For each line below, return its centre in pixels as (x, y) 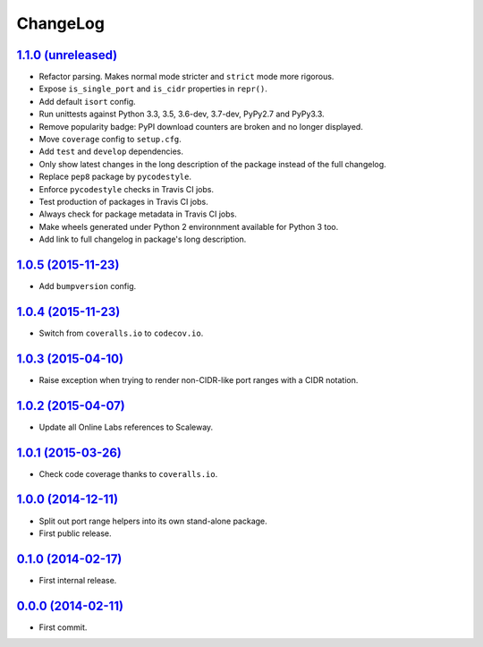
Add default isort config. (87, 101)
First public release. (75, 533)
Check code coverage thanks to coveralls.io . (128, 473)
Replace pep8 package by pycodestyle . (115, 177)
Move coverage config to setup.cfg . (110, 140)
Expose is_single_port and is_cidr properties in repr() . (153, 89)
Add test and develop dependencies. (111, 151)
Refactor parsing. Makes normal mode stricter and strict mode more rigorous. (186, 77)
